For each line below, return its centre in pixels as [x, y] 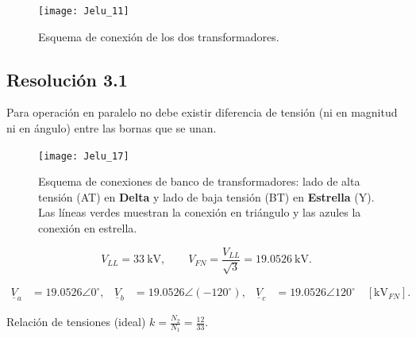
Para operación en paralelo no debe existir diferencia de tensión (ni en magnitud [202, 112]
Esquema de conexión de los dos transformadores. [159, 36]
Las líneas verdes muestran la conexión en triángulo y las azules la [200, 212]
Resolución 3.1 [67, 79]
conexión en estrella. [88, 228]
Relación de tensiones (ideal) [76, 322]
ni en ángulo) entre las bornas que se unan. [112, 128]
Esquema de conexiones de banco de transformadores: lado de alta [199, 181]
